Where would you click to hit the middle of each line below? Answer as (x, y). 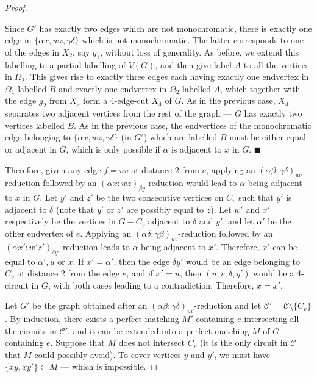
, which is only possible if (113, 149)
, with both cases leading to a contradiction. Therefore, (151, 285)
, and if (140, 273)
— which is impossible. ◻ (109, 366)
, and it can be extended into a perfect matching (158, 330)
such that (256, 197)
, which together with (260, 88)
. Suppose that (77, 343)
